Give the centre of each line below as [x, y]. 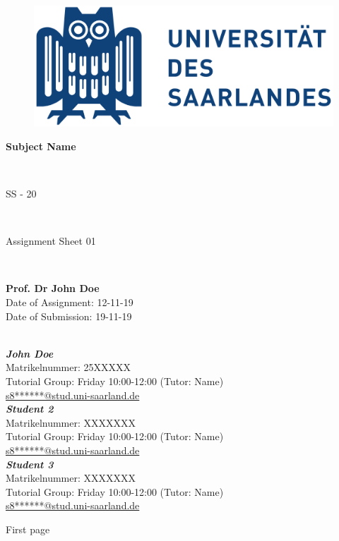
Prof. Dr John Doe [53, 288]
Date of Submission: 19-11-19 [69, 316]
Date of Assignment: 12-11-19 [70, 302]
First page [28, 529]
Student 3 [30, 464]
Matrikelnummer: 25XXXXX [69, 367]
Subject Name [41, 146]
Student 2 [30, 409]
